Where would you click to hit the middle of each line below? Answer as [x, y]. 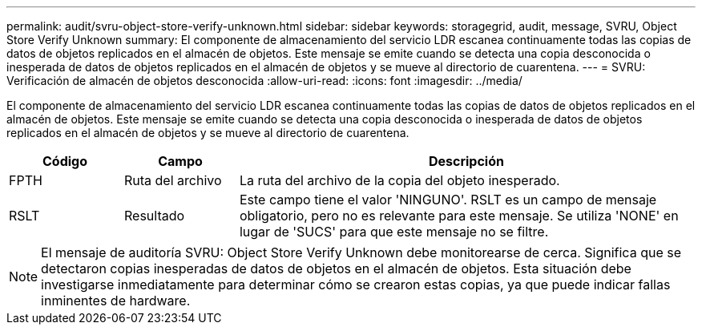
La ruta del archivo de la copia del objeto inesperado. [399, 180]
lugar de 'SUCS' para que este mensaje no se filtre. [394, 232]
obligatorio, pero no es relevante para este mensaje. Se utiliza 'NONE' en [459, 216]
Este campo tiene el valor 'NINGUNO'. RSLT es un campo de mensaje [448, 200]
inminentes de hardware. [116, 301]
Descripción [466, 161]
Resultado [154, 216]
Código [65, 161]
